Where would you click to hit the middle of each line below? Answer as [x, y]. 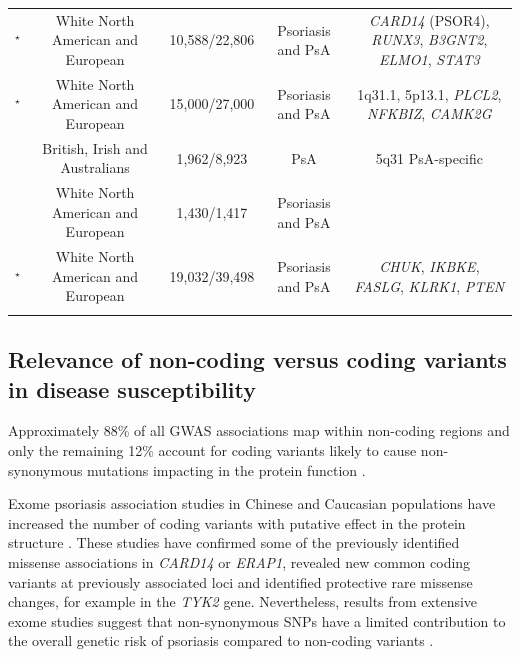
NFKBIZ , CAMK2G [429, 113]
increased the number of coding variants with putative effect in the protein [237, 522]
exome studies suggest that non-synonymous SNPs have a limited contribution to [257, 620]
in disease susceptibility [132, 388]
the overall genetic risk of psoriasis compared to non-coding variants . [221, 640]
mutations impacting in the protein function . [226, 469]
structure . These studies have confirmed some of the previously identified [234, 542]
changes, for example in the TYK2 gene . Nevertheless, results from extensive [243, 601]
